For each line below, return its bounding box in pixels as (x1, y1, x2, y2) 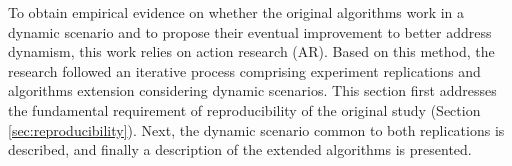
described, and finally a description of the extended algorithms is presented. (8, 139, 472, 160)
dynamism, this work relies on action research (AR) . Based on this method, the (8, 41, 495, 62)
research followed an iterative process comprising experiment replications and (8, 60, 481, 81)
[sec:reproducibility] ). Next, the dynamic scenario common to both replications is (8, 119, 505, 140)
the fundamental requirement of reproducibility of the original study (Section (8, 99, 481, 120)
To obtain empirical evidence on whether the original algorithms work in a (8, 2, 465, 22)
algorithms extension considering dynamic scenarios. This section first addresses (8, 80, 497, 101)
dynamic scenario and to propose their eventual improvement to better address (8, 21, 492, 42)
